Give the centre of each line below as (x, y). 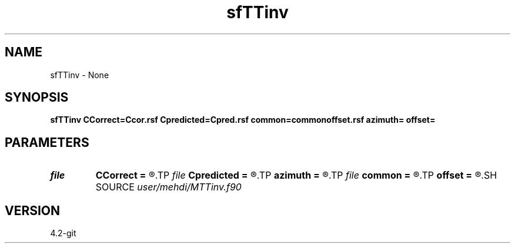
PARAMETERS (47, 142)
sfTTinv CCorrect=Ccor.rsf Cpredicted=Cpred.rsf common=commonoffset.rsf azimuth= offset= (243, 120)
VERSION (33, 210)
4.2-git (63, 233)
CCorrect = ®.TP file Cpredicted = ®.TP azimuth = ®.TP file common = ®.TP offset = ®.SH (296, 175)
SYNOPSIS (37, 98)
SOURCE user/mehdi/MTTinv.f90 (168, 187)
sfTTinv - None (80, 75)
